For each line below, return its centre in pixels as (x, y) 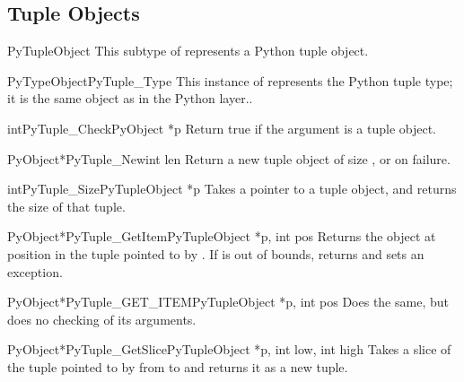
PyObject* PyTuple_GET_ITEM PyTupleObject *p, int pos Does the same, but (228, 302)
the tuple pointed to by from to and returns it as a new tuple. (178, 366)
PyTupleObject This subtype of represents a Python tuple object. (188, 51)
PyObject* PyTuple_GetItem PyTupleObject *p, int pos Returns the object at (222, 236)
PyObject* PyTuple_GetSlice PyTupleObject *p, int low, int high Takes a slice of (229, 349)
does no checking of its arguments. (102, 319)
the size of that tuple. (66, 206)
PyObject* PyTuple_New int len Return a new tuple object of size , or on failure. (229, 158)
